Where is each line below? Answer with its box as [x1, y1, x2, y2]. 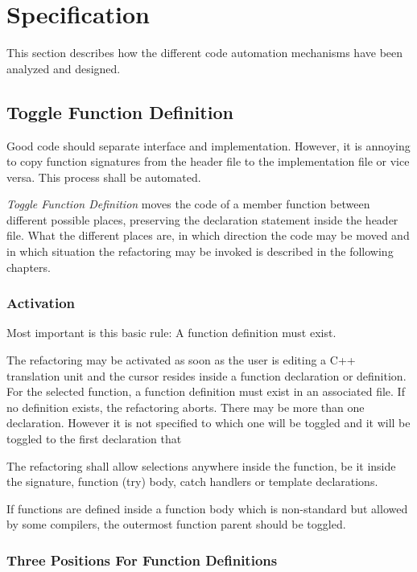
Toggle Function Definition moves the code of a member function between [6, 195, 370, 212]
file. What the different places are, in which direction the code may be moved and [6, 227, 410, 244]
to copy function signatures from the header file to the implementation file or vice [6, 153, 410, 170]
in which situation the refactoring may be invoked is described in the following [6, 243, 394, 260]
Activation [6, 293, 76, 313]
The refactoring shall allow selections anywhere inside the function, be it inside [6, 457, 396, 474]
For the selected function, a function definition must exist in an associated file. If [6, 383, 405, 400]
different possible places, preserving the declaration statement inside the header [6, 211, 398, 228]
